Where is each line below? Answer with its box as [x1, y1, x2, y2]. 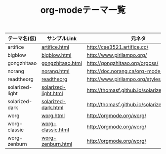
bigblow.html [41, 52, 72, 59]
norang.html [41, 68, 70, 75]
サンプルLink [46, 35, 77, 42]
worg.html [41, 112, 65, 119]
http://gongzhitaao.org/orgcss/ [86, 60, 159, 67]
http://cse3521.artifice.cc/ [86, 44, 149, 51]
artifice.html [41, 44, 70, 51]
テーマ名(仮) [7, 35, 37, 42]
